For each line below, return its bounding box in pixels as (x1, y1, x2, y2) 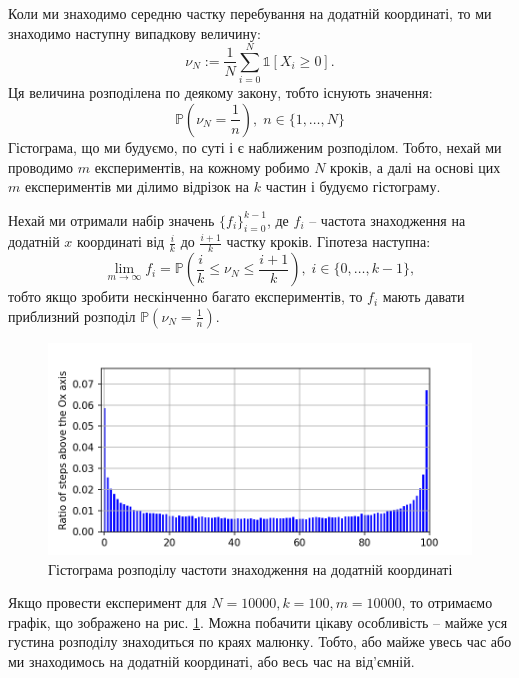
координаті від (77, 231, 165, 252)
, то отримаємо (401, 592, 493, 613)
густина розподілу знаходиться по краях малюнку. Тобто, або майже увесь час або (8, 631, 512, 652)
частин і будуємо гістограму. (265, 176, 441, 197)
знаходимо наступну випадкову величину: (8, 22, 261, 43)
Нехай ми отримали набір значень (8, 209, 215, 230)
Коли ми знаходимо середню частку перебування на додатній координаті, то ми (8, 3, 492, 23)
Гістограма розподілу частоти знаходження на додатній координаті (48, 558, 453, 579)
